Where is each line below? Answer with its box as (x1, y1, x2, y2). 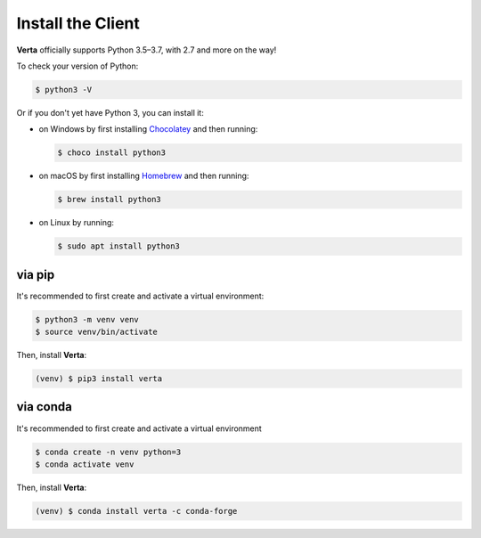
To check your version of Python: (16, 61, 139, 71)
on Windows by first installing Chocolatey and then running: (38, 124, 258, 134)
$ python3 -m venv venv (35, 314, 140, 324)
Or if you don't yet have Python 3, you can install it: (16, 107, 204, 118)
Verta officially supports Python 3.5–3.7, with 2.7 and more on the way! (16, 45, 277, 55)
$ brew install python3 (57, 194, 162, 205)
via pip (16, 267, 55, 282)
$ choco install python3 (57, 148, 167, 158)
